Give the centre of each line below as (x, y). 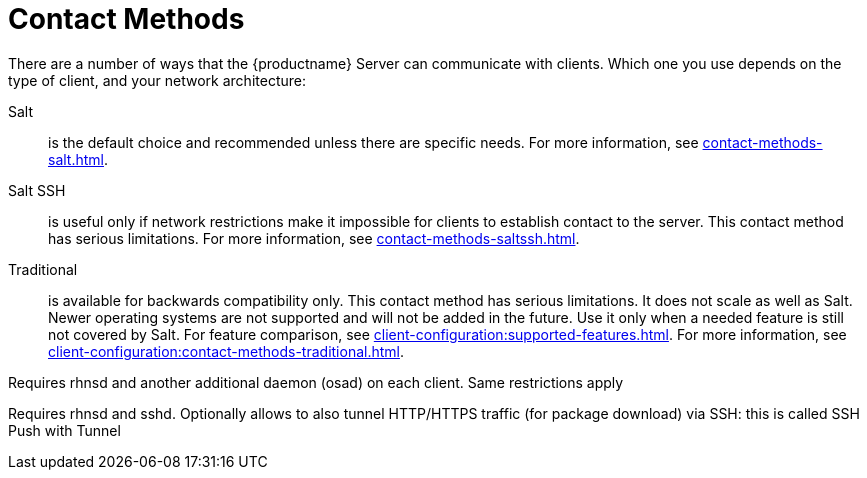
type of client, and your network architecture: (157, 80)
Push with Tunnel (64, 430)
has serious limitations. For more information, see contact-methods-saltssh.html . (314, 238)
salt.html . (78, 159)
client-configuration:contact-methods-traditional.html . (226, 351)
